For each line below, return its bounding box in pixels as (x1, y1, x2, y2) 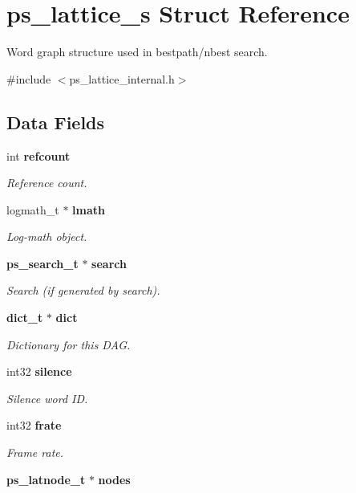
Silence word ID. (6, 389, 88, 406)
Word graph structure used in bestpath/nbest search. (6, 43, 268, 60)
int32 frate (6, 417, 62, 434)
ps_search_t (6, 255, 79, 271)
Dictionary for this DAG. (6, 336, 131, 352)
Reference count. (6, 174, 87, 191)
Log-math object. (6, 228, 87, 245)
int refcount (6, 147, 71, 164)
